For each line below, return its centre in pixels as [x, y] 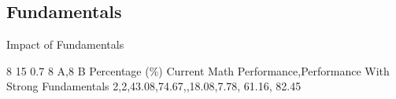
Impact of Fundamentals [65, 44]
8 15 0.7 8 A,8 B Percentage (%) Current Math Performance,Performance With [198, 70]
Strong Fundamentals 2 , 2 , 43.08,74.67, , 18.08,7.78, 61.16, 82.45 [154, 86]
